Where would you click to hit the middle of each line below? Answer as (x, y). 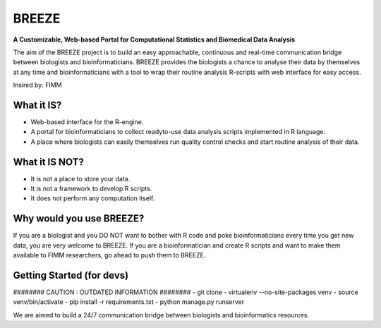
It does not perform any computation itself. (93, 198)
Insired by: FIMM (37, 85)
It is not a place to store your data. (80, 178)
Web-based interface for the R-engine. (87, 122)
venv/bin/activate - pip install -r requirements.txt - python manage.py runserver (129, 302)
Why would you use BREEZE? (79, 219)
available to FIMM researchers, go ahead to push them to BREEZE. (109, 255)
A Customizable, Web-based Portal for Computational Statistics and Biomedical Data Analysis (154, 40)
